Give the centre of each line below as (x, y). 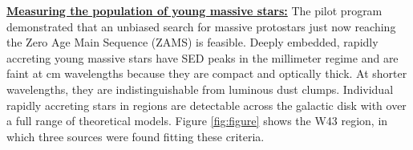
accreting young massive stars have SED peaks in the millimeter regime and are (202, 57)
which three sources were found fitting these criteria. (136, 136)
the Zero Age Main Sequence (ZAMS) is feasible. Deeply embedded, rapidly (192, 42)
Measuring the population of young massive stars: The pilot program (194, 10)
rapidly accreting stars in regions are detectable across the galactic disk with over (206, 105)
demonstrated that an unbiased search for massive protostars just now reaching (201, 26)
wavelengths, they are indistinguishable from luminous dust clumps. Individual (200, 89)
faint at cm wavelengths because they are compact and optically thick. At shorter (207, 73)
